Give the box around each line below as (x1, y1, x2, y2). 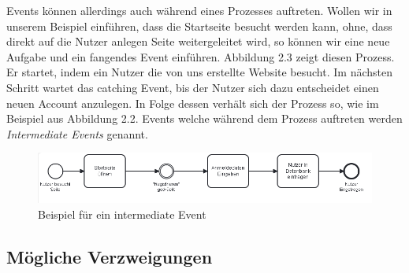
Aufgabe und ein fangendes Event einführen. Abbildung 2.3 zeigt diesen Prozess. (6, 48, 395, 65)
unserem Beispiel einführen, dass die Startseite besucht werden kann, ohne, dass (6, 17, 392, 34)
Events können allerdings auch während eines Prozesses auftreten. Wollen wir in (6, 2, 392, 18)
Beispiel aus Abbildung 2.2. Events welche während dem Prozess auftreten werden (6, 110, 403, 127)
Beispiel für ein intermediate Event (38, 205, 206, 222)
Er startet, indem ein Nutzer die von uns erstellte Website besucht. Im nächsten (6, 64, 392, 80)
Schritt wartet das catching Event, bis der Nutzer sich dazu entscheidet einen (6, 79, 379, 95)
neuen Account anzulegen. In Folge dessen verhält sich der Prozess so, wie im (6, 94, 379, 111)
